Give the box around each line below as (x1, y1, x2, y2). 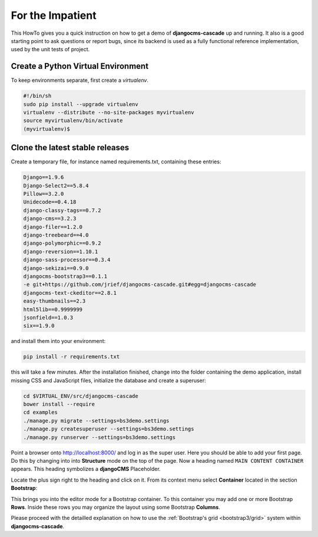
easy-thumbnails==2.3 (23, 298, 86, 305)
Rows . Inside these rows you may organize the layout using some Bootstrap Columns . (11, 503, 220, 510)
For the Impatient (11, 9, 97, 22)
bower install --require (23, 401, 95, 408)
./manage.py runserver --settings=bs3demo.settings (23, 434, 176, 440)
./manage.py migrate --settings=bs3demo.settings (23, 417, 170, 424)
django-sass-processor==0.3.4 (23, 256, 111, 263)
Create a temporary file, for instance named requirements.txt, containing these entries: (11, 158, 221, 165)
